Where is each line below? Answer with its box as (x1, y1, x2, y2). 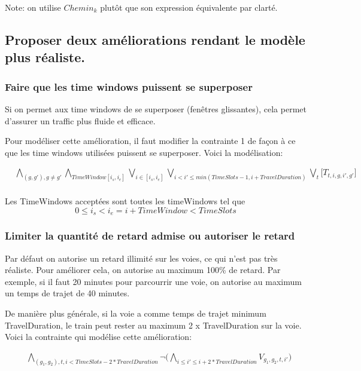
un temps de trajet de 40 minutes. (5, 287, 130, 299)
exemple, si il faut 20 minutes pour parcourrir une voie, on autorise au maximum (5, 275, 302, 287)
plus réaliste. (5, 48, 85, 66)
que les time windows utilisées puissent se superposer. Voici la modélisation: (5, 146, 283, 158)
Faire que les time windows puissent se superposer (5, 79, 253, 94)
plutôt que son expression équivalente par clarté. (100, 1, 278, 13)
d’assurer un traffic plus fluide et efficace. (5, 114, 156, 127)
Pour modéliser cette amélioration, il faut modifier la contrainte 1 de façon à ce (5, 134, 296, 147)
